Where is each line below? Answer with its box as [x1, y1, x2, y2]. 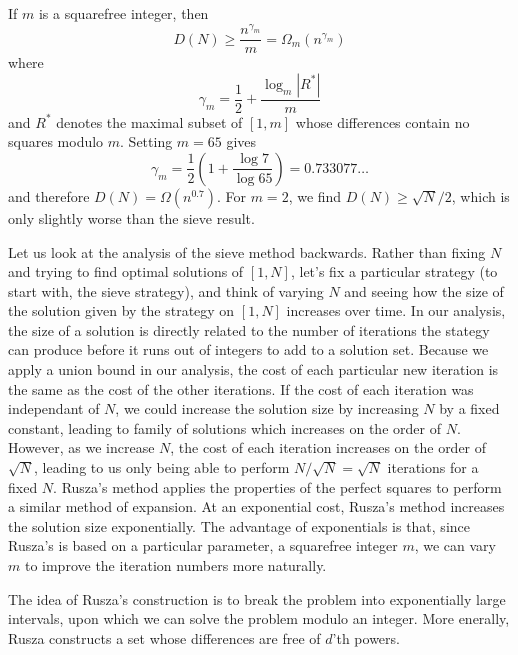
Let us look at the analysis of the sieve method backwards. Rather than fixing [8, 241, 486, 262]
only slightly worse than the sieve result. [8, 207, 255, 228]
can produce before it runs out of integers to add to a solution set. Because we [8, 339, 489, 360]
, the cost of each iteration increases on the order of [170, 437, 487, 458]
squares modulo [8, 131, 104, 152]
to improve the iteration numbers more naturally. [24, 555, 327, 576]
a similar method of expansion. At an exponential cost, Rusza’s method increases [8, 496, 505, 517]
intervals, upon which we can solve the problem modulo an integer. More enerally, [8, 608, 510, 629]
